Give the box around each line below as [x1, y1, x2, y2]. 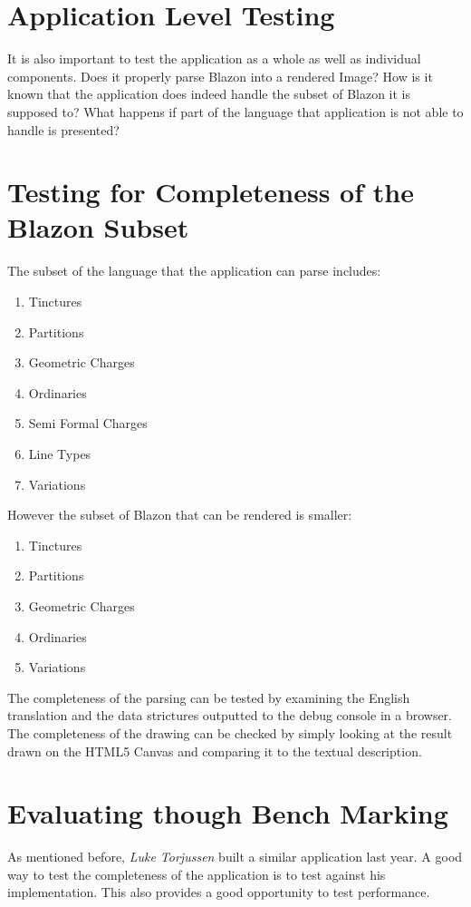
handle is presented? [7, 120, 120, 139]
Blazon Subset [7, 209, 189, 246]
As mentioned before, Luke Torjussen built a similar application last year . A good [7, 847, 463, 866]
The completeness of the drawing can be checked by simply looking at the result [7, 723, 453, 742]
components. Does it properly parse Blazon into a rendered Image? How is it [7, 66, 433, 85]
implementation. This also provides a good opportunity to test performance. [7, 883, 430, 902]
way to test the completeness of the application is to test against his [7, 864, 386, 883]
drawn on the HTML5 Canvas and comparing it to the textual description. [7, 741, 422, 760]
